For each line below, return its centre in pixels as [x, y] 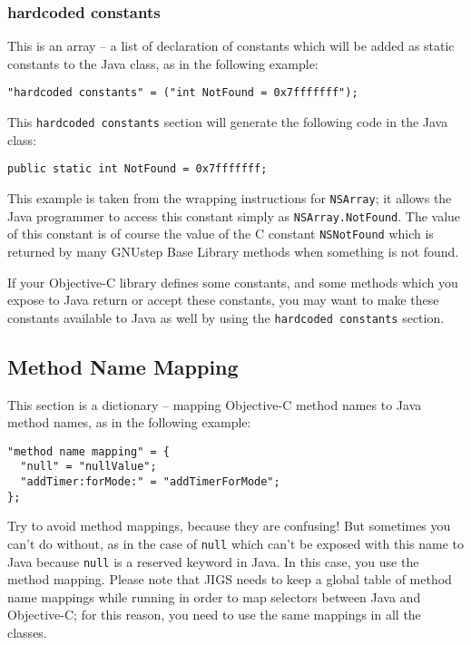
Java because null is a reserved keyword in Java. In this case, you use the [213, 561]
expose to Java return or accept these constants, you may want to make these [223, 300]
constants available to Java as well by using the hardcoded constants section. [226, 317]
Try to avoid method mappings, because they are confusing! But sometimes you [229, 526]
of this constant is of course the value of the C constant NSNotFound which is [221, 234]
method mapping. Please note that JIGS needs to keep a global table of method [230, 579]
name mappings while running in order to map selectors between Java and [214, 596]
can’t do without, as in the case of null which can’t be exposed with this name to [235, 543]
